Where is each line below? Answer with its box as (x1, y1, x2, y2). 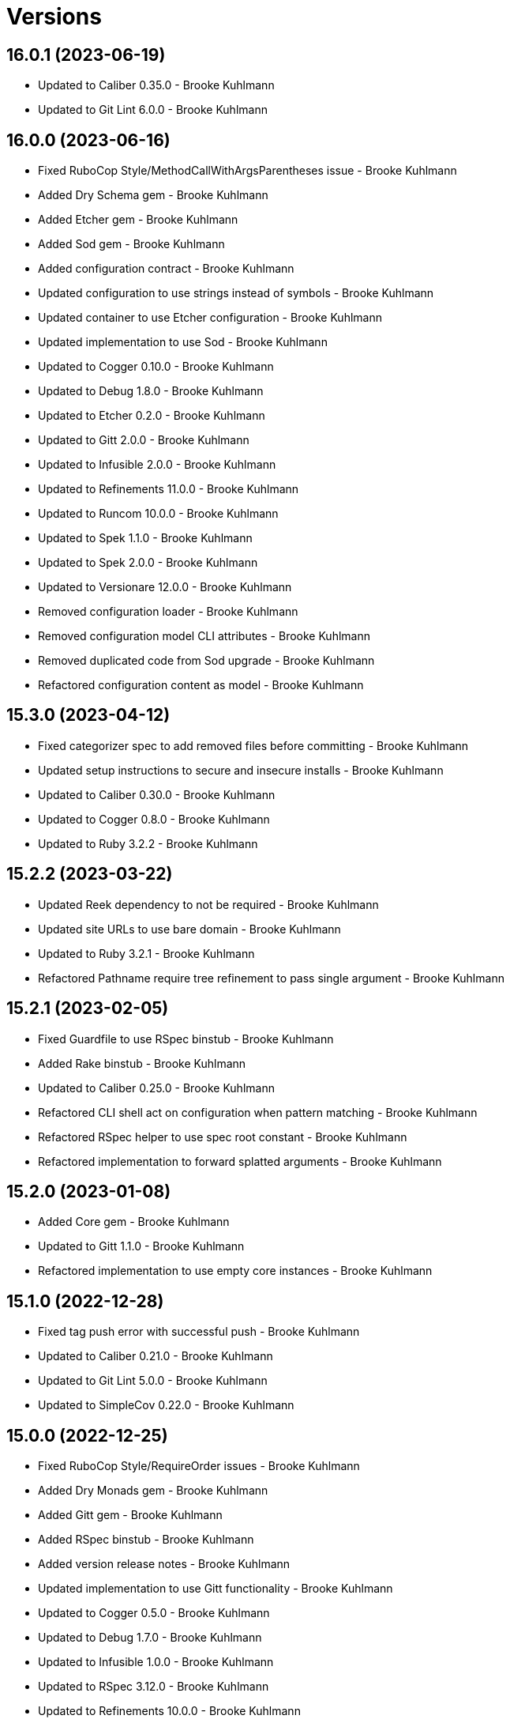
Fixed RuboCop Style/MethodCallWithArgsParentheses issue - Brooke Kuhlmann (38, 164, 457, 178)
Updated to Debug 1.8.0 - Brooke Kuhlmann (38, 384, 264, 398)
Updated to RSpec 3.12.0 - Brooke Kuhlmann (38, 1680, 269, 1694)
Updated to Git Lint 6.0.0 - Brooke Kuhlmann (38, 103, 268, 117)
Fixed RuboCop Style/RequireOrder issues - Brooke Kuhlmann (38, 1459, 360, 1473)
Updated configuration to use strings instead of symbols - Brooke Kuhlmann (38, 286, 434, 300)
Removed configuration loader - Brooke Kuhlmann (38, 605, 298, 619)
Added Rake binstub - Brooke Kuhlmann (38, 1056, 246, 1070)
